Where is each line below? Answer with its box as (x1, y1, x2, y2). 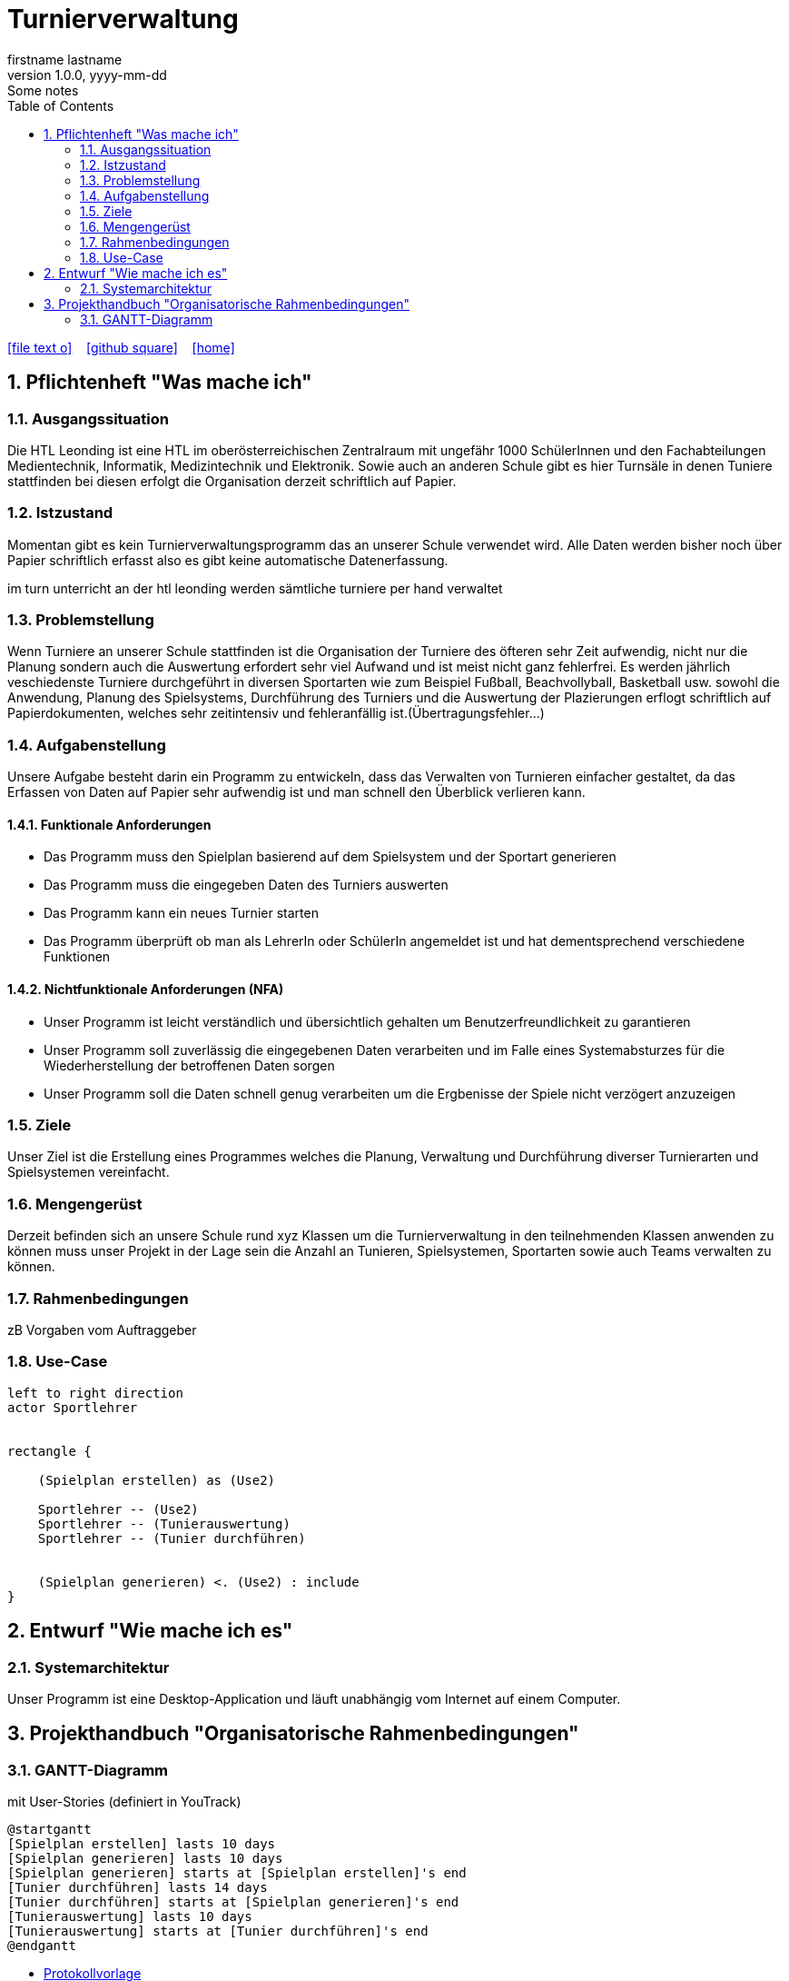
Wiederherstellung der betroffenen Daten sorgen (44, 1057, 335, 1073)
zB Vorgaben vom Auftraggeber (7, 1321, 197, 1338)
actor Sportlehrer (7, 1399, 138, 1415)
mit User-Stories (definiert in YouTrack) (7, 1794, 242, 1810)
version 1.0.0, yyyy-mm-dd (7, 66, 167, 83)
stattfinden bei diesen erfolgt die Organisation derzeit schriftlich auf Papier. (7, 473, 457, 489)
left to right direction (7, 1385, 183, 1400)
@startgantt (7, 1822, 92, 1837)
